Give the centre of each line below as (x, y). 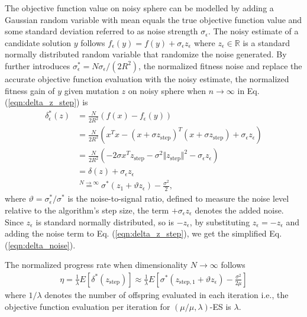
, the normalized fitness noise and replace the (220, 65)
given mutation (91, 90)
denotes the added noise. (239, 210)
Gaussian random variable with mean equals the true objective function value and (153, 19)
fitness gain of (30, 90)
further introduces (38, 65)
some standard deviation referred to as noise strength (101, 31)
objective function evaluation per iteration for (88, 306)
